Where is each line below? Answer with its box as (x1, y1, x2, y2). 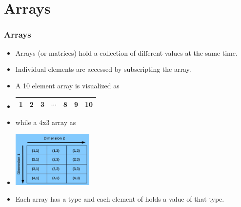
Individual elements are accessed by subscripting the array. (15, 64, 191, 74)
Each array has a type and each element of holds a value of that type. (15, 193, 224, 204)
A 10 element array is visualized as (15, 80, 120, 90)
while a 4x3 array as (15, 117, 76, 127)
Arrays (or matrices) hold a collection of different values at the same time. (15, 47, 238, 58)
